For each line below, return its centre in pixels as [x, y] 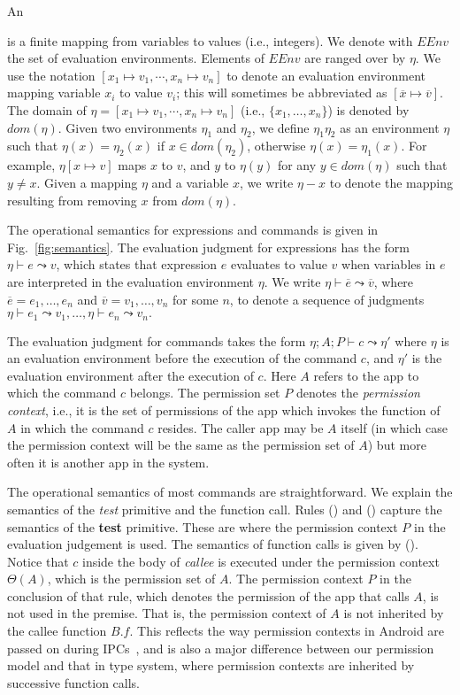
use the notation [51, 75]
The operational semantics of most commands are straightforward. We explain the [230, 492]
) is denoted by [368, 109]
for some [195, 299]
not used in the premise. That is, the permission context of [167, 613]
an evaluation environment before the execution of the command [182, 358]
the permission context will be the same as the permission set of [181, 445]
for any [297, 165]
